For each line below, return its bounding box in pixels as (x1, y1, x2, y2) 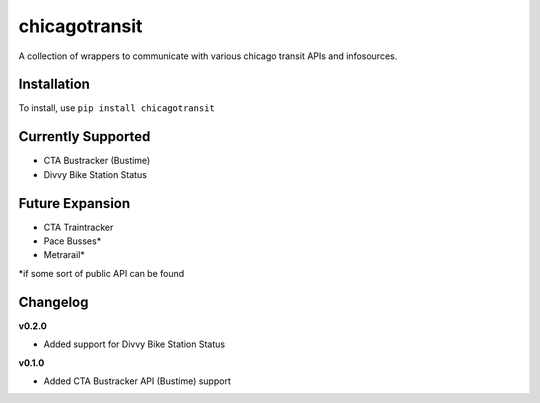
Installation (18, 76, 90, 93)
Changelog (18, 293, 89, 310)
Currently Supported (18, 128, 151, 145)
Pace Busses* (43, 235, 102, 247)
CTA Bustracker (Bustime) (43, 155, 151, 167)
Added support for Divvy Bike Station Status (43, 338, 225, 350)
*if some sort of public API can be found (18, 267, 185, 279)
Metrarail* (43, 249, 85, 261)
